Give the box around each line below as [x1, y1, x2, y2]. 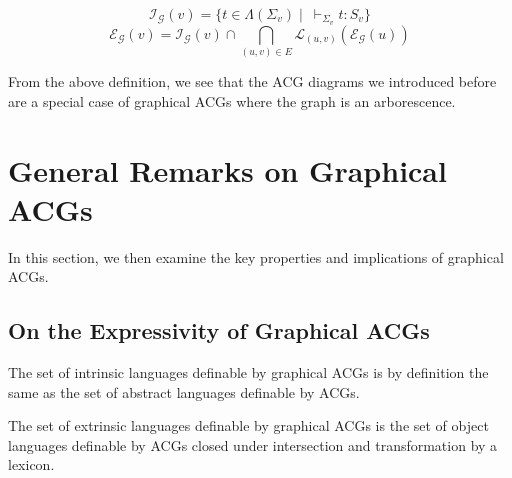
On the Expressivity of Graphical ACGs [8, 315, 430, 346]
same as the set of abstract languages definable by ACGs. [8, 381, 360, 402]
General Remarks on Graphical [8, 149, 447, 190]
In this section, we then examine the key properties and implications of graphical [8, 246, 504, 267]
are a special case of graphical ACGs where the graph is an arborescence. [8, 90, 456, 111]
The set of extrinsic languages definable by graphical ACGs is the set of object [8, 415, 489, 436]
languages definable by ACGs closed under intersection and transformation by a [8, 434, 498, 455]
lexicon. [8, 454, 55, 475]
